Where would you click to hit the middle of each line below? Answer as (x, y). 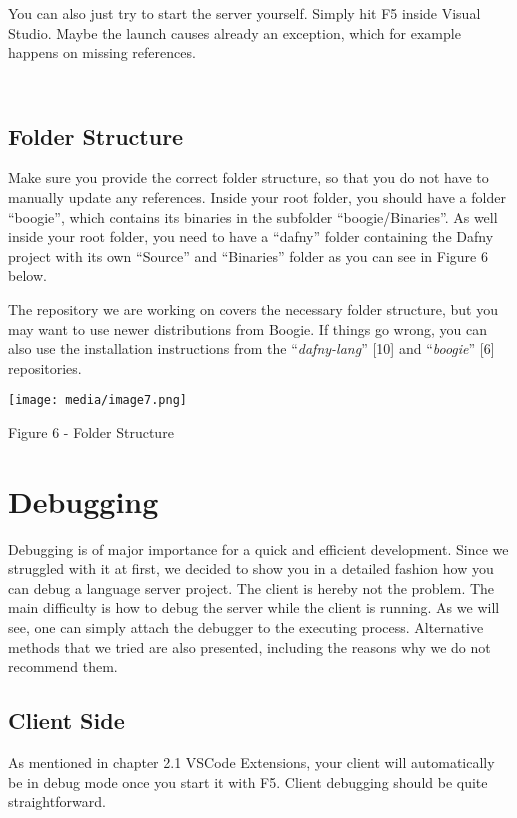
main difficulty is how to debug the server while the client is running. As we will (254, 607)
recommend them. (63, 666)
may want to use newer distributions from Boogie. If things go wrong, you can (247, 328)
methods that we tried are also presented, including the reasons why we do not (249, 646)
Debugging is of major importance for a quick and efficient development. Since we (258, 548)
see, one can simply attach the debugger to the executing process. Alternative (246, 627)
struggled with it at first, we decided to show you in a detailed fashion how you (251, 568)
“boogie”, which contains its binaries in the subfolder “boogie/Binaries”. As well (253, 216)
